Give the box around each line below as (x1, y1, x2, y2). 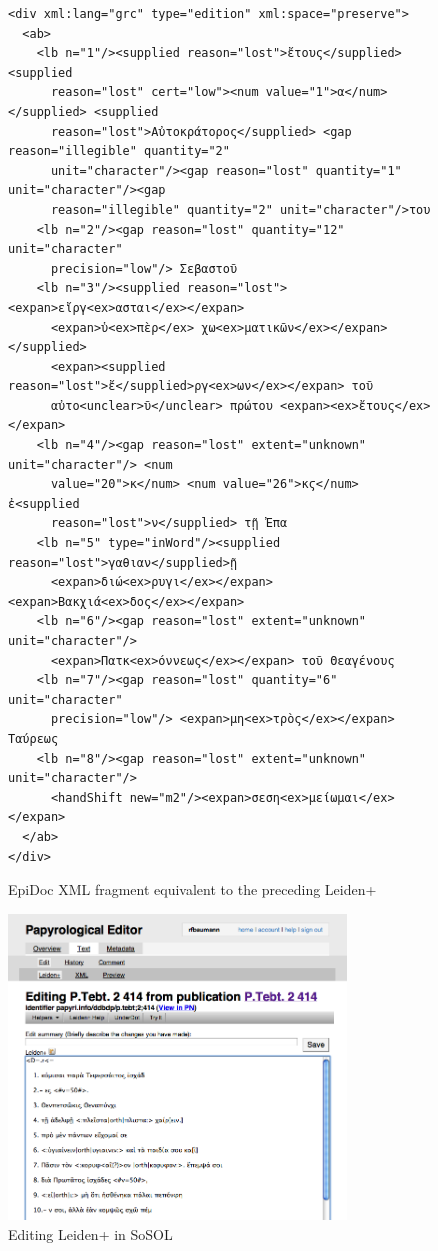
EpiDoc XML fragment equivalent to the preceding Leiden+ (8, 879, 377, 900)
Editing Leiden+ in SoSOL (8, 1223, 173, 1244)
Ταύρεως (8, 731, 59, 746)
